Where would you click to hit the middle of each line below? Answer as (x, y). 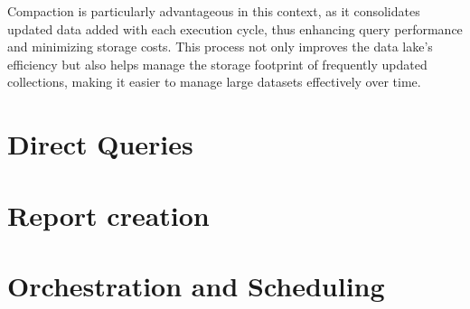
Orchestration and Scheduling (196, 285)
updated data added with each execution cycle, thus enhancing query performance (235, 28)
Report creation (108, 215)
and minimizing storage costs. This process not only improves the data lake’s (220, 47)
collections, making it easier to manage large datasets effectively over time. (214, 82)
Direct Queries (100, 144)
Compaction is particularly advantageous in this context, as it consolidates (214, 11)
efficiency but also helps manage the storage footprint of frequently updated (217, 64)
